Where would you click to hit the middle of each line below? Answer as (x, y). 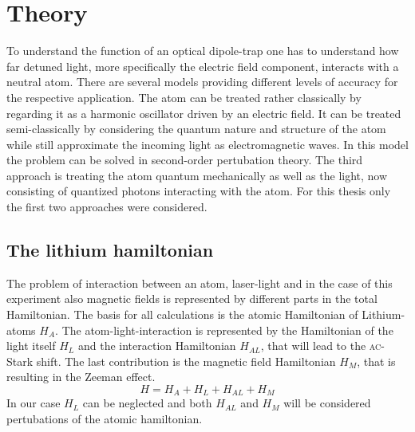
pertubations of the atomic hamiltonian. (105, 419)
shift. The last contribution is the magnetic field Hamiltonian (186, 361)
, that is (376, 361)
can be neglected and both (147, 403)
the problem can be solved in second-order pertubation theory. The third (185, 160)
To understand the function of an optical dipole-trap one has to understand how (203, 51)
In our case (34, 403)
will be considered (327, 403)
